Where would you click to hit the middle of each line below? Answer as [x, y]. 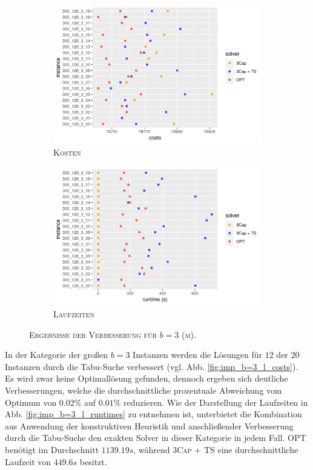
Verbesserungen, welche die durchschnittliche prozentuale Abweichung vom [143, 390]
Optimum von [31, 402]
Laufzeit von [28, 461]
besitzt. [93, 461]
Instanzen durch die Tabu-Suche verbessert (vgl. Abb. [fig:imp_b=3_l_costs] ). [152, 366]
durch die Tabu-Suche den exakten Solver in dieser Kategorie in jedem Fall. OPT [156, 438]
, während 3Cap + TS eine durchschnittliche [216, 449]
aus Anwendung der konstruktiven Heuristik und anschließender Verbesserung [149, 425]
